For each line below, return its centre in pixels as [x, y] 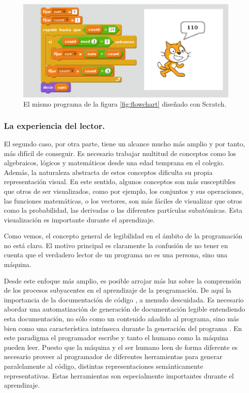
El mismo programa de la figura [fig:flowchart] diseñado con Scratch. [125, 104]
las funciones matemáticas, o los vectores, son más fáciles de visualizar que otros [123, 200]
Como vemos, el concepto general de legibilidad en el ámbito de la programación [123, 236]
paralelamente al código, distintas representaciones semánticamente [104, 366]
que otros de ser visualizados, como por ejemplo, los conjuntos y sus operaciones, [124, 191]
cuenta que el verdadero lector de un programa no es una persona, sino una [116, 255]
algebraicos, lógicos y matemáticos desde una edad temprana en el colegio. [114, 163]
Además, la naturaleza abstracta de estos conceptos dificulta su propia [108, 172]
